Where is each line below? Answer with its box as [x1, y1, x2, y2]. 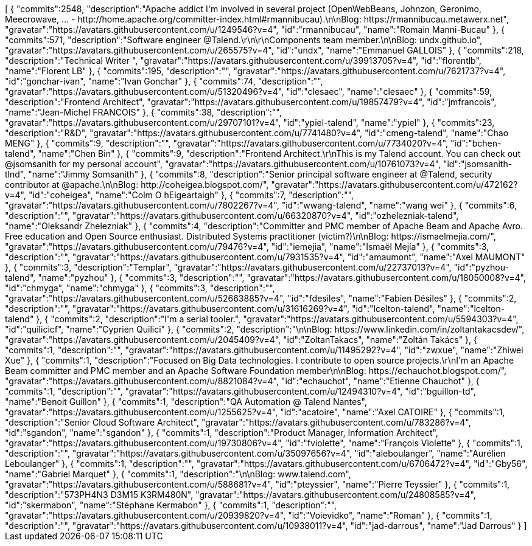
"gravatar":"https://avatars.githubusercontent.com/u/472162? [271, 179, 518, 190]
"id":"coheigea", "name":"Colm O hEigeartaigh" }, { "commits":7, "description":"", [28, 190, 354, 200]
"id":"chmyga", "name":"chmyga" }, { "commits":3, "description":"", [5, 283, 275, 293]
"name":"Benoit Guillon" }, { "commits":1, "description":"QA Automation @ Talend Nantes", [5, 396, 367, 407]
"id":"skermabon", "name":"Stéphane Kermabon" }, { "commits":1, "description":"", [5, 500, 337, 510]
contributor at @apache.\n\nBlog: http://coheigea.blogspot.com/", [5, 179, 269, 190]
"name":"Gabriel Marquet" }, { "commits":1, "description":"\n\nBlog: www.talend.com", [5, 469, 351, 479]
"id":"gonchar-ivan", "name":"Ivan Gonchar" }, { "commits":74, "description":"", [5, 76, 323, 86]
